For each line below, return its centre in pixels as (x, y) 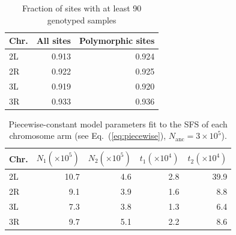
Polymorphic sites (117, 41)
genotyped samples (82, 20)
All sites (53, 41)
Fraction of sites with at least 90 (82, 8)
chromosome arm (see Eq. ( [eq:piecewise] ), (88, 136)
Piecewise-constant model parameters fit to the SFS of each (118, 124)
